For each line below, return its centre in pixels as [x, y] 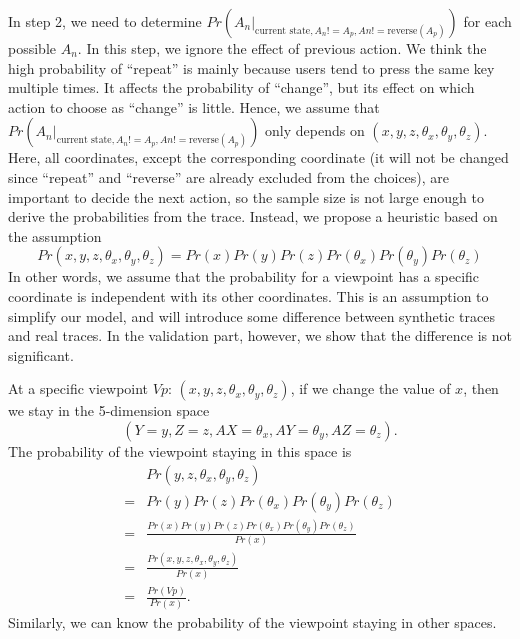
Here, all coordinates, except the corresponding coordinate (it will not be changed [258, 157]
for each [487, 21]
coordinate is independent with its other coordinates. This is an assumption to [248, 295]
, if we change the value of [370, 388]
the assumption [55, 235]
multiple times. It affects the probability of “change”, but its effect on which [241, 87]
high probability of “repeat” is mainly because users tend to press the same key [251, 67]
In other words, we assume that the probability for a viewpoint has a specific [244, 276]
